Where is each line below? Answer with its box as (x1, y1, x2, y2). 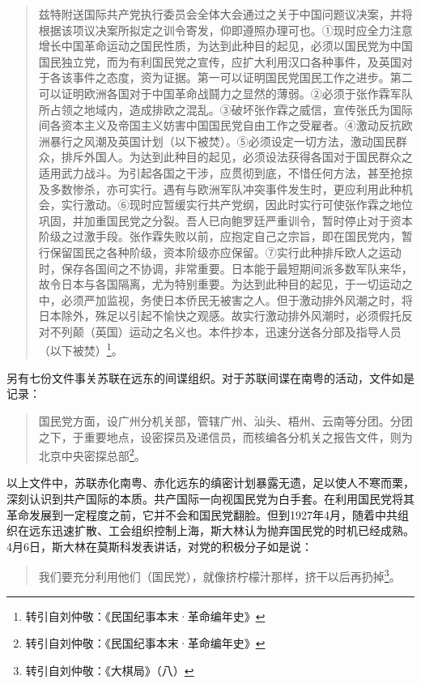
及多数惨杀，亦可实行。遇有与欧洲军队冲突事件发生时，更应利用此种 (38, 180, 402, 197)
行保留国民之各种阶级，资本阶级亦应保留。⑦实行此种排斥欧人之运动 (38, 243, 402, 260)
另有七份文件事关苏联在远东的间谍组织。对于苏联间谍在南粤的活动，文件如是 (6, 369, 415, 386)
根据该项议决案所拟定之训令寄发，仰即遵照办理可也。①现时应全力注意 (38, 21, 413, 38)
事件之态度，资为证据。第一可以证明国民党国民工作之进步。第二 (72, 69, 413, 86)
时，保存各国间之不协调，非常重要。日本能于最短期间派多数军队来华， (38, 259, 413, 276)
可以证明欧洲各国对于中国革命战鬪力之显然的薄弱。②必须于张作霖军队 (38, 84, 413, 101)
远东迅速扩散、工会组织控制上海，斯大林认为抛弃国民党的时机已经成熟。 (28, 522, 415, 539)
